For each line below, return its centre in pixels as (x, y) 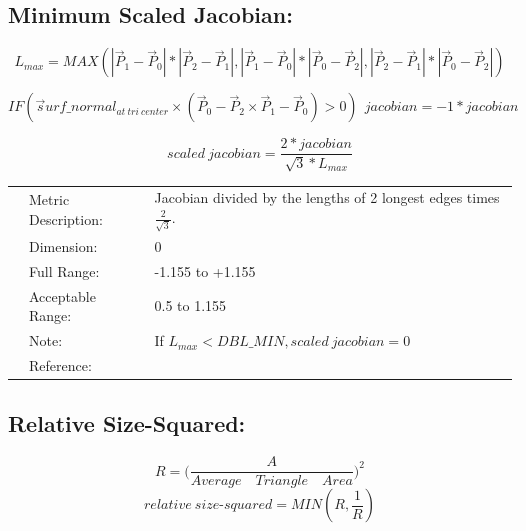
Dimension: (63, 245)
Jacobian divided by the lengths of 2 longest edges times (327, 197)
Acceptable (62, 295)
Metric (49, 199)
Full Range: (64, 270)
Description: (66, 219)
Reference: (60, 364)
